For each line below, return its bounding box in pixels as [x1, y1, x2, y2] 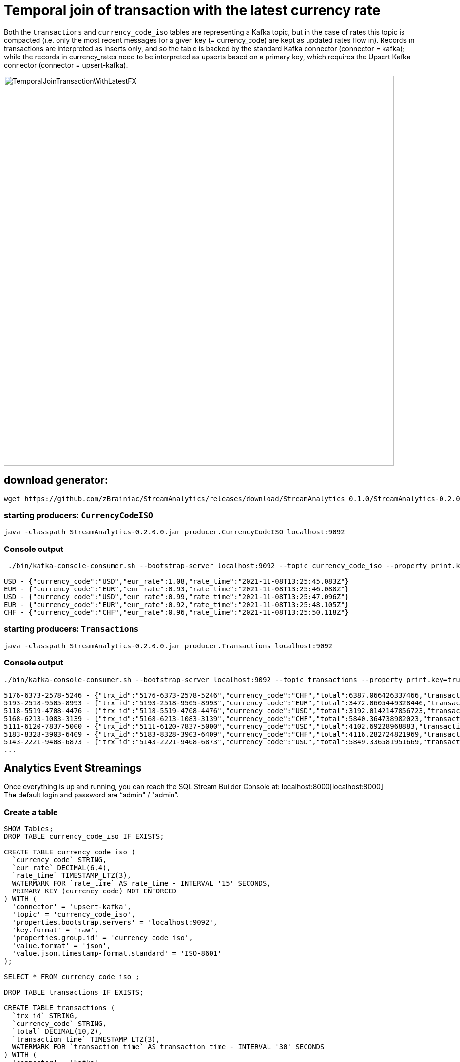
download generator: [4, 474, 108, 487]
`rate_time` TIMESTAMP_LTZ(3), [12, 872, 132, 880]
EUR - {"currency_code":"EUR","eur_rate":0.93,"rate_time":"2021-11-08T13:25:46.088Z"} [4, 585, 349, 593]
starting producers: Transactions [4, 624, 139, 634]
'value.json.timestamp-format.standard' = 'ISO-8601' [12, 949, 222, 958]
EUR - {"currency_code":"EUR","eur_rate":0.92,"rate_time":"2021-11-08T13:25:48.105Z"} [4, 601, 349, 609]
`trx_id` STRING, [12, 1012, 78, 1020]
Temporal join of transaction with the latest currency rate [4, 2, 381, 19]
